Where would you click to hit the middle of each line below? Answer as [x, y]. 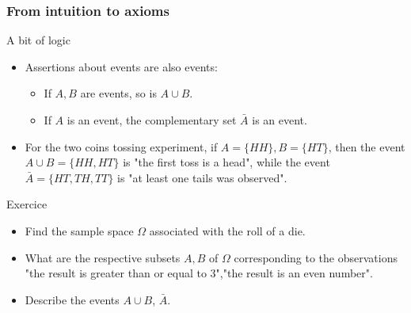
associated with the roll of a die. [227, 230]
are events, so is [118, 93]
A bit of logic [38, 40]
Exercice [27, 204]
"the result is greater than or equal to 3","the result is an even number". [199, 273]
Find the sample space [79, 230]
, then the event [367, 146]
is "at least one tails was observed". [202, 177]
